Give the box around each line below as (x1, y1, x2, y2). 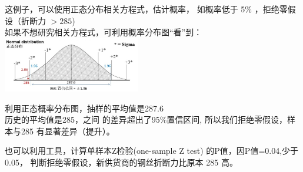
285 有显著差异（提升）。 (21, 124, 115, 137)
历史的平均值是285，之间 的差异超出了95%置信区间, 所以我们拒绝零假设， (5, 113, 287, 126)
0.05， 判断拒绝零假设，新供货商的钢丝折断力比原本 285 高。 (5, 156, 238, 168)
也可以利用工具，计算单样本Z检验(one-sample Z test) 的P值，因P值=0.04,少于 (5, 144, 299, 157)
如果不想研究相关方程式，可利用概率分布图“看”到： (5, 26, 202, 38)
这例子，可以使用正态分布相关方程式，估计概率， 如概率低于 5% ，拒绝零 (5, 3, 288, 15)
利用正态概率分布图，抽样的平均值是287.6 (5, 102, 164, 114)
